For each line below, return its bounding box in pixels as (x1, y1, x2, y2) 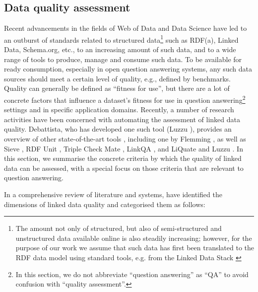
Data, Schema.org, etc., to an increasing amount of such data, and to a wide (4, 44, 236, 55)
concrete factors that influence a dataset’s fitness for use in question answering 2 (4, 93, 246, 105)
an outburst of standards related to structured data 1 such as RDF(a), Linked (4, 33, 239, 45)
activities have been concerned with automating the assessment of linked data (4, 114, 240, 124)
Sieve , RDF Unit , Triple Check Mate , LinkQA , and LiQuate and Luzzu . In (4, 143, 243, 153)
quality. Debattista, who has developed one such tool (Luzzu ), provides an (4, 124, 232, 134)
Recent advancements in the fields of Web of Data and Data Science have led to (4, 23, 247, 33)
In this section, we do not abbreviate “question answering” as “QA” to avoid (15, 269, 249, 279)
